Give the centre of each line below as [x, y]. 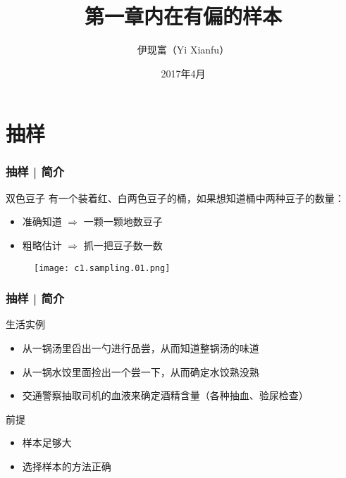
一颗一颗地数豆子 [123, 221]
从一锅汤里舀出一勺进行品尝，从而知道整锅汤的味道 [141, 347]
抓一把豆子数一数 [123, 245]
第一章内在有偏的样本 [183, 16]
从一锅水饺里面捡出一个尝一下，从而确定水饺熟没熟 [141, 371]
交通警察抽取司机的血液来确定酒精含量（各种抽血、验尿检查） [165, 395]
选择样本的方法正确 [67, 466]
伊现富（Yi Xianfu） [183, 50]
